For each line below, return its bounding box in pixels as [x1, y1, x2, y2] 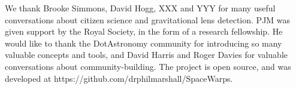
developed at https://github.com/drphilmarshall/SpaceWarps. [5, 72, 233, 84]
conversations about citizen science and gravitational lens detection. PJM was [5, 13, 291, 26]
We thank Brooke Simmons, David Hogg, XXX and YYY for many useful [5, 2, 276, 14]
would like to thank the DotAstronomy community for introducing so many [5, 36, 282, 49]
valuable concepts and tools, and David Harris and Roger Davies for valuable [5, 48, 288, 61]
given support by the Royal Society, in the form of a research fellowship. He [5, 25, 283, 38]
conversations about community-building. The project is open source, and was [5, 60, 291, 72]
